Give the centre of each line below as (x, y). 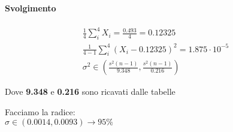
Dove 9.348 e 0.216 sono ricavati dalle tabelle (90, 91)
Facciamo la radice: (40, 112)
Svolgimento (31, 7)
